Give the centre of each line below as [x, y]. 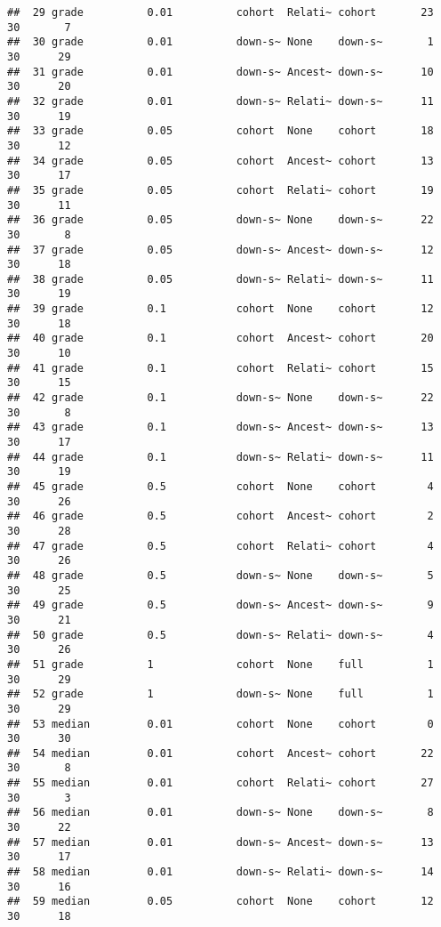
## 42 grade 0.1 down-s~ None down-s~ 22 [220, 398]
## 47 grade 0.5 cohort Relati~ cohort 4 [220, 546]
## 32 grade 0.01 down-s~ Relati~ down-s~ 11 [220, 101]
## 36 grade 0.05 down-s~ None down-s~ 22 [220, 220]
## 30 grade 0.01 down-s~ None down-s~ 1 [220, 42]
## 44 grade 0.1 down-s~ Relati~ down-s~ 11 [220, 457]
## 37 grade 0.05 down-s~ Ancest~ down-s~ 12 [220, 250]
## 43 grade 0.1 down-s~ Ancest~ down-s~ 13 [220, 427]
